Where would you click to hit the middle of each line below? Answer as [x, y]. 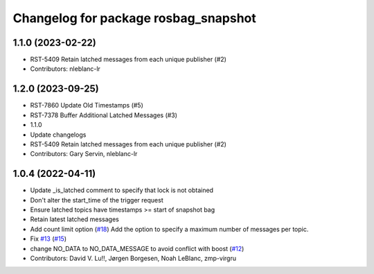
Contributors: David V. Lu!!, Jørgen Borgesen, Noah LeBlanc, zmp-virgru [133, 258]
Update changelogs [58, 135]
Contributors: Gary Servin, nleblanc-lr [84, 154]
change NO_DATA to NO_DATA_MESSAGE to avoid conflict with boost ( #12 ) [137, 248]
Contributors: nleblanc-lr [65, 69]
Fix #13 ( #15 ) [48, 239]
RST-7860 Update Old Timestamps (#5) [87, 105]
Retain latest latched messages [74, 219]
